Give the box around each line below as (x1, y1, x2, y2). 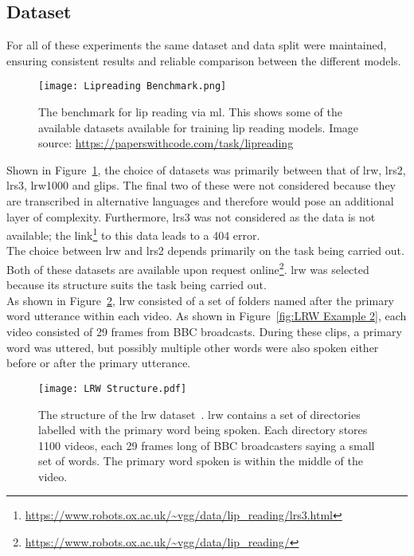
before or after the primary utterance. (6, 354, 191, 371)
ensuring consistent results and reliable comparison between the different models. (6, 52, 401, 69)
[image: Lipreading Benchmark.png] (38, 80, 227, 92)
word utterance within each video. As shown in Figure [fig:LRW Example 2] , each (6, 307, 407, 324)
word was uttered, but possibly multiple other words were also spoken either (6, 339, 379, 355)
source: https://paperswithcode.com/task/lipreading (38, 135, 294, 151)
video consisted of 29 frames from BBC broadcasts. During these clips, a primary (6, 323, 402, 340)
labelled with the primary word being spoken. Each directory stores (38, 421, 368, 438)
